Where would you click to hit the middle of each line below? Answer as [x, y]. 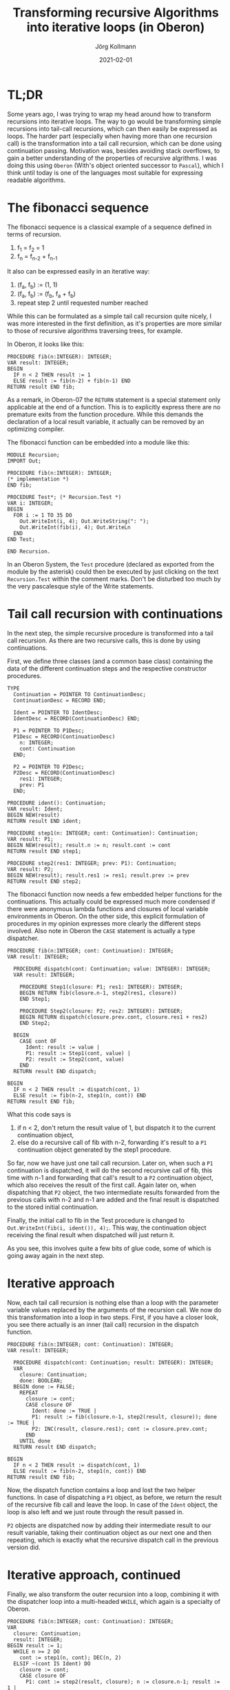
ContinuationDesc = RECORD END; [60, 700]
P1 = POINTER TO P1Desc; [49, 731]
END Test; [21, 539]
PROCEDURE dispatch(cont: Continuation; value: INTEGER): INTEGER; [112, 969]
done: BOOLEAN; [41, 1381]
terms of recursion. [34, 234]
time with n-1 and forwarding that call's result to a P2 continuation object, [110, 1177]
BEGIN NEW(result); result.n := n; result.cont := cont [89, 845]
